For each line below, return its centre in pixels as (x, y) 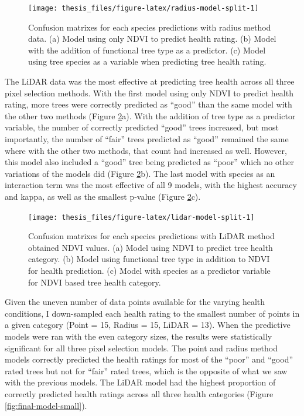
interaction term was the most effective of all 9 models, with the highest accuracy (151, 185)
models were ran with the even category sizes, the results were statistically (139, 336)
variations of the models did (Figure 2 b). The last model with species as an (140, 173)
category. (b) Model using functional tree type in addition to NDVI (149, 259)
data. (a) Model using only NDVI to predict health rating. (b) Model (152, 38)
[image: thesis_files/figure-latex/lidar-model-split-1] (141, 217)
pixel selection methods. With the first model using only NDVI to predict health (149, 93)
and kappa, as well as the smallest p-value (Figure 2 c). (103, 196)
